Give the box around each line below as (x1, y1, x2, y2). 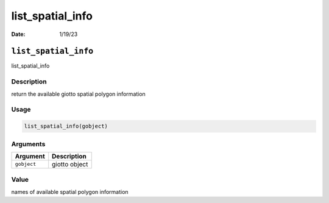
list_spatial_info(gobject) (24, 123, 108, 130)
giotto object (52, 160, 88, 168)
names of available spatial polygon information (11, 188, 129, 195)
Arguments (11, 140, 46, 148)
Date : (11, 30, 26, 38)
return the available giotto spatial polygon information (11, 90, 146, 98)
